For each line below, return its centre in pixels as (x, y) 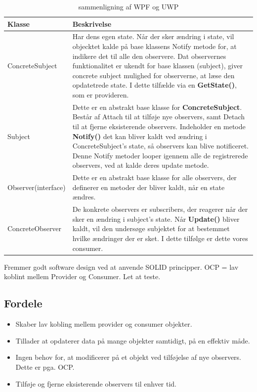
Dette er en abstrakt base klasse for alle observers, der (154, 177)
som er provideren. (101, 95)
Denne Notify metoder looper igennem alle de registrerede (160, 155)
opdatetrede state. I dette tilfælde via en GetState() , (154, 85)
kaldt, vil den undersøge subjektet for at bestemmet (151, 228)
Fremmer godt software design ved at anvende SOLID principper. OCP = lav (121, 267)
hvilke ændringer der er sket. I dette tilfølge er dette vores (160, 238)
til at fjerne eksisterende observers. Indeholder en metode (159, 126)
